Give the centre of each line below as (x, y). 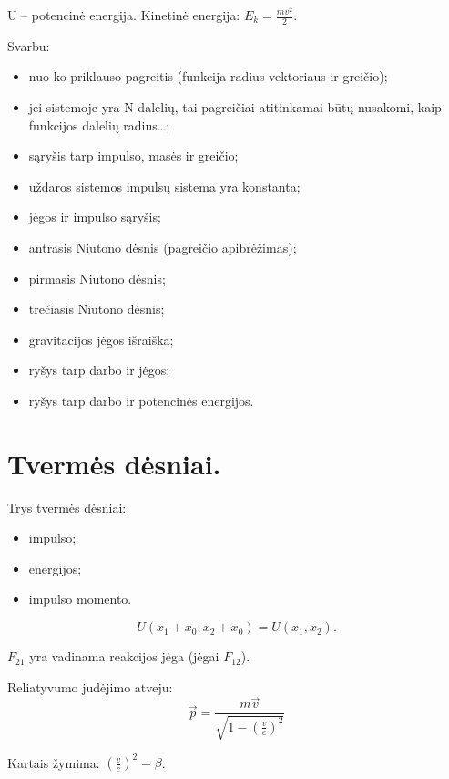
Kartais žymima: (54, 762)
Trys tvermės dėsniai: (67, 507)
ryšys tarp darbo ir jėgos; (99, 370)
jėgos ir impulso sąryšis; (95, 217)
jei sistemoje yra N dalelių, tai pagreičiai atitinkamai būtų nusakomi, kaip (235, 107)
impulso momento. (80, 599)
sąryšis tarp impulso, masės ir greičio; (133, 156)
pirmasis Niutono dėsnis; (97, 278)
